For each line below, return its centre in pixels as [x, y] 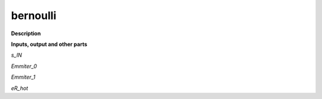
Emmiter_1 [23, 77]
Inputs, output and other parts [49, 44]
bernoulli [34, 16]
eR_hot [20, 88]
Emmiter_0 [24, 66]
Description [26, 33]
